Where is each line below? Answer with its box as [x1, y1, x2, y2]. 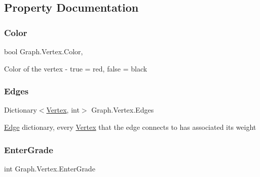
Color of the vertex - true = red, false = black [4, 63, 147, 74]
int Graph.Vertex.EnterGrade [4, 163, 95, 173]
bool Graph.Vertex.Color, [4, 46, 83, 56]
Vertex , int [46, 104, 80, 115]
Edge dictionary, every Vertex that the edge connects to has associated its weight [4, 122, 256, 132]
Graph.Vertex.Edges [91, 104, 154, 115]
